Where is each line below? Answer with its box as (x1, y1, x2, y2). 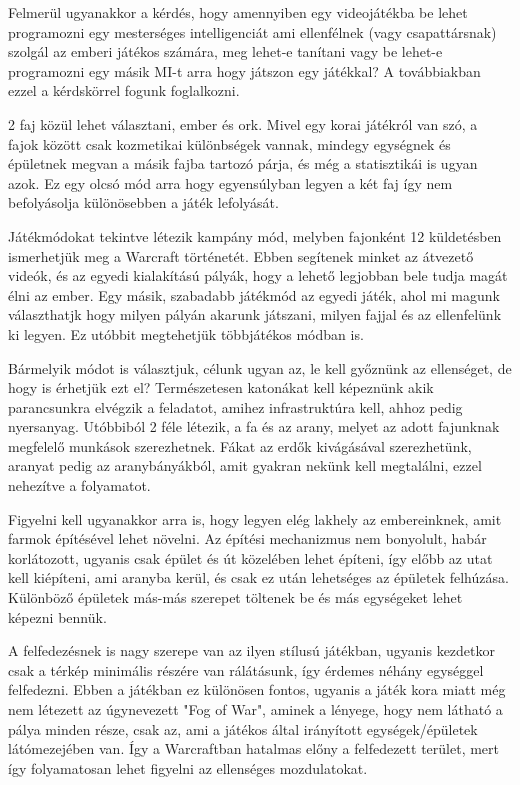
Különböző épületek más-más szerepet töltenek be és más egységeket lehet (8, 587, 463, 608)
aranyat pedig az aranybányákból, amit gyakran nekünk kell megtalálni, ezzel (8, 455, 482, 476)
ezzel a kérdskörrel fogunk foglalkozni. (8, 80, 240, 101)
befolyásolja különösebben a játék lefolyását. (8, 192, 279, 213)
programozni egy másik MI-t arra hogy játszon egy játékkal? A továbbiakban (8, 60, 481, 81)
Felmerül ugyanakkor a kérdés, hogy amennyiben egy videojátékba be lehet (8, 2, 468, 22)
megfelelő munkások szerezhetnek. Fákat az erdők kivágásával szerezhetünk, (8, 435, 472, 456)
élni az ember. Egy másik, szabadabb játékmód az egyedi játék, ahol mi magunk (8, 284, 500, 305)
